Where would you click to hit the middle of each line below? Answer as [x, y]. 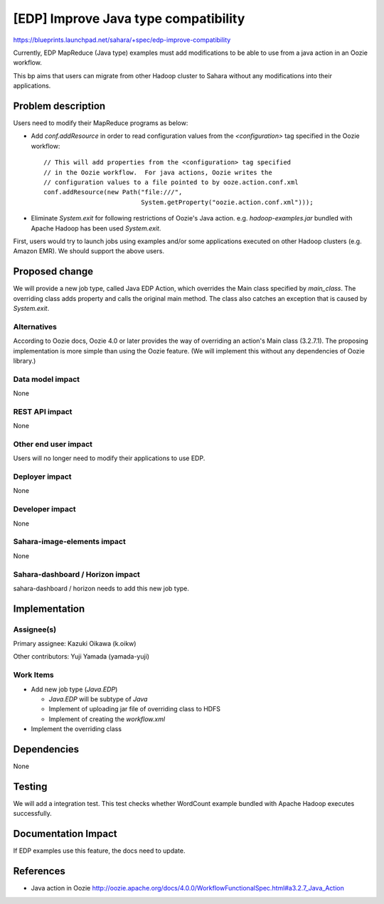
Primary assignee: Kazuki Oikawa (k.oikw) [75, 644]
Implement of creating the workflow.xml [107, 719]
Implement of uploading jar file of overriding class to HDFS [134, 709]
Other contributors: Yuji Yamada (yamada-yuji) [81, 656]
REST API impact [43, 411]
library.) [25, 361]
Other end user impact [53, 444]
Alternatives [35, 326]
